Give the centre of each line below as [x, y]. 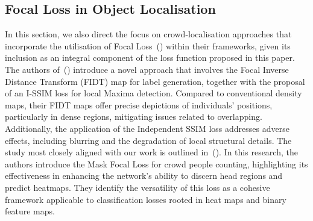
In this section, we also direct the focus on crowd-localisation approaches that [148, 34]
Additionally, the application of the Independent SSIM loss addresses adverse [147, 128]
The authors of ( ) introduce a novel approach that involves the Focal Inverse [147, 69]
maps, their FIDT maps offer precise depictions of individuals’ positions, [139, 104]
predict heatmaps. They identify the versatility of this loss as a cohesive [138, 187]
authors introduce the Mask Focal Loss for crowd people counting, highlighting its [156, 163]
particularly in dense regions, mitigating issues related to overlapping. [134, 117]
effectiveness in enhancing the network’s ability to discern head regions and [144, 176]
